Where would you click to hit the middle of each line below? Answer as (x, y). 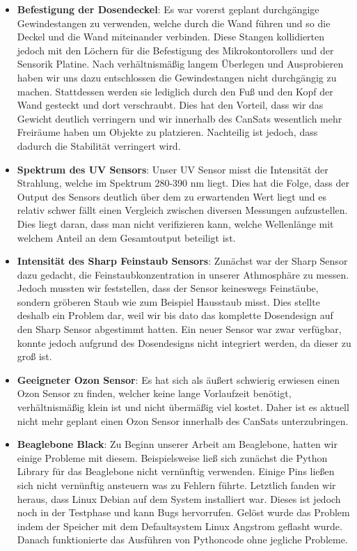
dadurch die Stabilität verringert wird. (99, 145)
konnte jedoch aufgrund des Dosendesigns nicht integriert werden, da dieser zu (184, 342)
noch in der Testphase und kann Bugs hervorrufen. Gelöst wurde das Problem (183, 512)
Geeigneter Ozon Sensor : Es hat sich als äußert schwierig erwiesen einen (178, 379)
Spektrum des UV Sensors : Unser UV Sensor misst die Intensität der (173, 169)
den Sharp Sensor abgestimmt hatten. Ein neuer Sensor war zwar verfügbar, (179, 329)
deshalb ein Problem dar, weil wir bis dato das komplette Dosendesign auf (175, 315)
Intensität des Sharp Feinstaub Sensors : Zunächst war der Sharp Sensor (182, 261)
